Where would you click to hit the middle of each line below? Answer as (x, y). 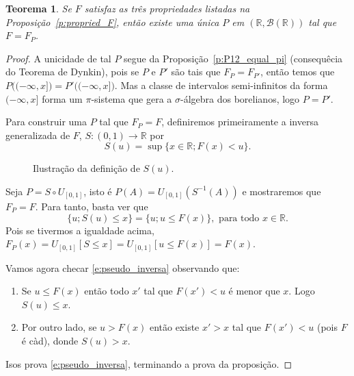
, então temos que (298, 72)
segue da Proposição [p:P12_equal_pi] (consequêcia (233, 58)
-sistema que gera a (132, 98)
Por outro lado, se (59, 327)
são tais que (196, 72)
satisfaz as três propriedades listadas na (167, 8)
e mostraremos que (282, 191)
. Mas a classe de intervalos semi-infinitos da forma (221, 85)
